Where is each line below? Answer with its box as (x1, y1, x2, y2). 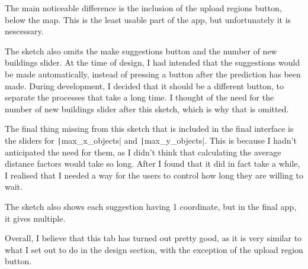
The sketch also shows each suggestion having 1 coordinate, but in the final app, (5, 200, 297, 212)
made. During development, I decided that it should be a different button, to (5, 79, 284, 92)
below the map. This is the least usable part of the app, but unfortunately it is (5, 13, 291, 25)
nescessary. (5, 25, 44, 37)
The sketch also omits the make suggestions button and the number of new (5, 44, 277, 57)
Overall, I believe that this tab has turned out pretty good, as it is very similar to (5, 232, 302, 244)
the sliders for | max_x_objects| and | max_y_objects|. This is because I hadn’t (5, 134, 297, 146)
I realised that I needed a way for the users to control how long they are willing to (5, 168, 303, 181)
